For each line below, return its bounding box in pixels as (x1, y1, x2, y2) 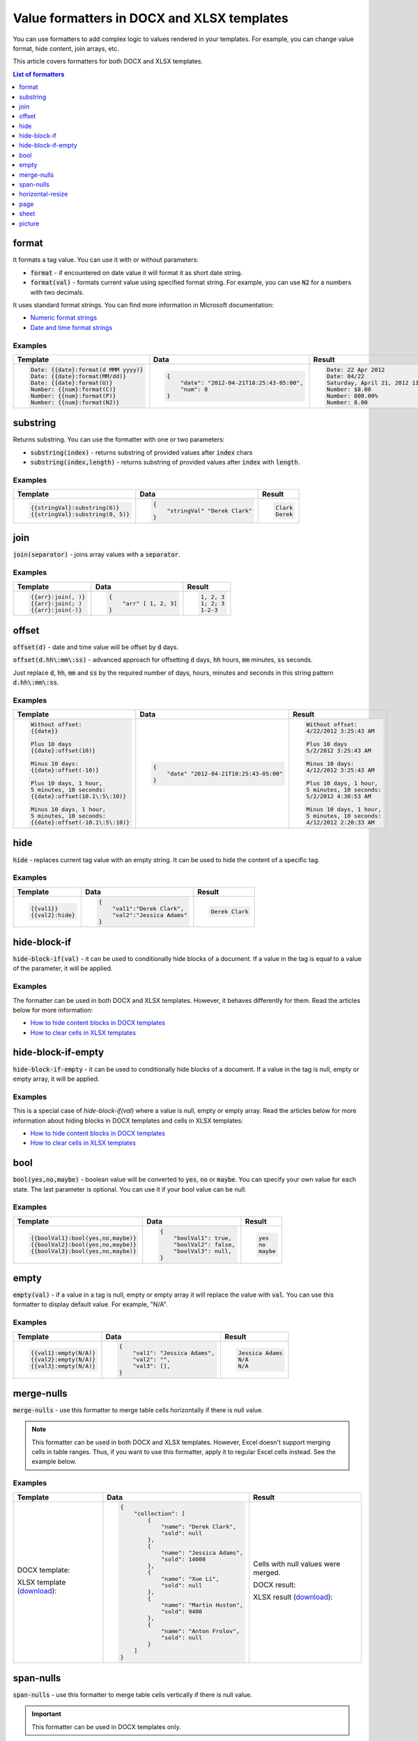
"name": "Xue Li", (161, 1575, 219, 1583)
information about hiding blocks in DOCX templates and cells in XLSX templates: (13, 1116, 244, 1125)
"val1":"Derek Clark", (111, 905, 185, 912)
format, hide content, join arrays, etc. (13, 44, 120, 52)
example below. (31, 1458, 77, 1466)
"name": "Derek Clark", (161, 1523, 237, 1531)
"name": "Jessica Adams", (161, 1549, 244, 1556)
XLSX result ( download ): (253, 1592, 333, 1602)
